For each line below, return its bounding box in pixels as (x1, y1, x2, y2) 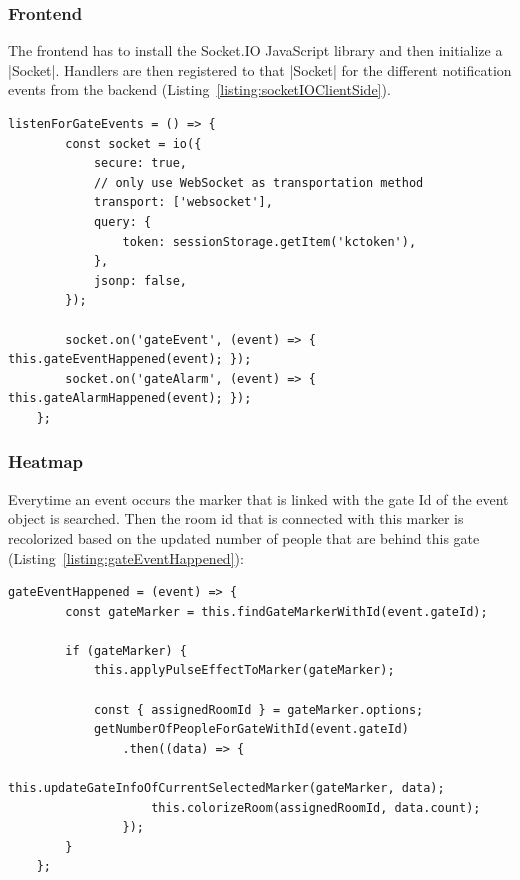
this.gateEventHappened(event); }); (8, 352, 252, 367)
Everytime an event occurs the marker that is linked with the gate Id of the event (8, 488, 509, 509)
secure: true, (93, 156, 187, 171)
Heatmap (8, 449, 84, 474)
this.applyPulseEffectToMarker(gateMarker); (93, 663, 395, 678)
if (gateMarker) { (65, 643, 187, 658)
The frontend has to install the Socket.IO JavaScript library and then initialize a (8, 40, 503, 61)
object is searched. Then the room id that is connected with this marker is (8, 508, 464, 529)
